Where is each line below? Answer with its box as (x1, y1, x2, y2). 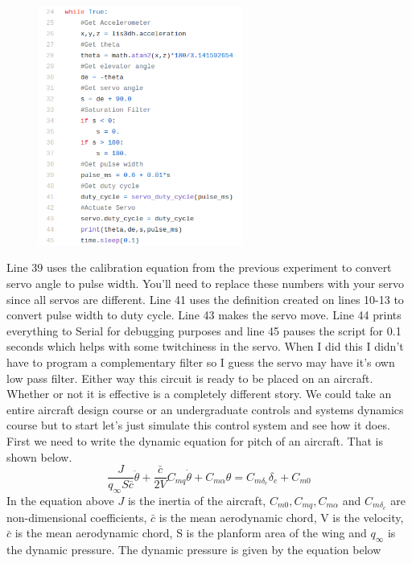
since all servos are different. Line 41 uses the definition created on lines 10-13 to (6, 290, 404, 307)
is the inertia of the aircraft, (127, 491, 266, 508)
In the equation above (6, 491, 114, 508)
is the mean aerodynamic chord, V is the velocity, (159, 508, 404, 525)
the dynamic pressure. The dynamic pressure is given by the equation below (6, 541, 381, 558)
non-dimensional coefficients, (6, 508, 147, 525)
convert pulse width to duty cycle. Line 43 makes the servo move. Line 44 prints (6, 306, 402, 323)
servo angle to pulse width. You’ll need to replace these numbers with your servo (6, 274, 405, 291)
